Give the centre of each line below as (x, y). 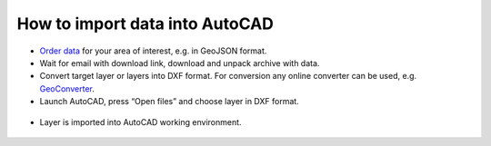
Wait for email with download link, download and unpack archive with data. (180, 63)
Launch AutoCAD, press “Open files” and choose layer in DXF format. (169, 102)
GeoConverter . (67, 88)
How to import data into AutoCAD (145, 24)
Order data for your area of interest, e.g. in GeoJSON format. (153, 51)
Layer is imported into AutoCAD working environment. (140, 122)
